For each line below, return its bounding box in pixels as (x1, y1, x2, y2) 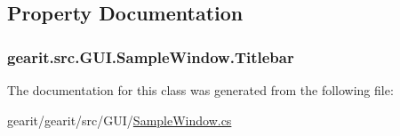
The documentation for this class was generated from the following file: (7, 81, 394, 99)
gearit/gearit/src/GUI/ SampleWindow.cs (7, 110, 232, 129)
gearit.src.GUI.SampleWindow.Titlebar (7, 45, 294, 68)
